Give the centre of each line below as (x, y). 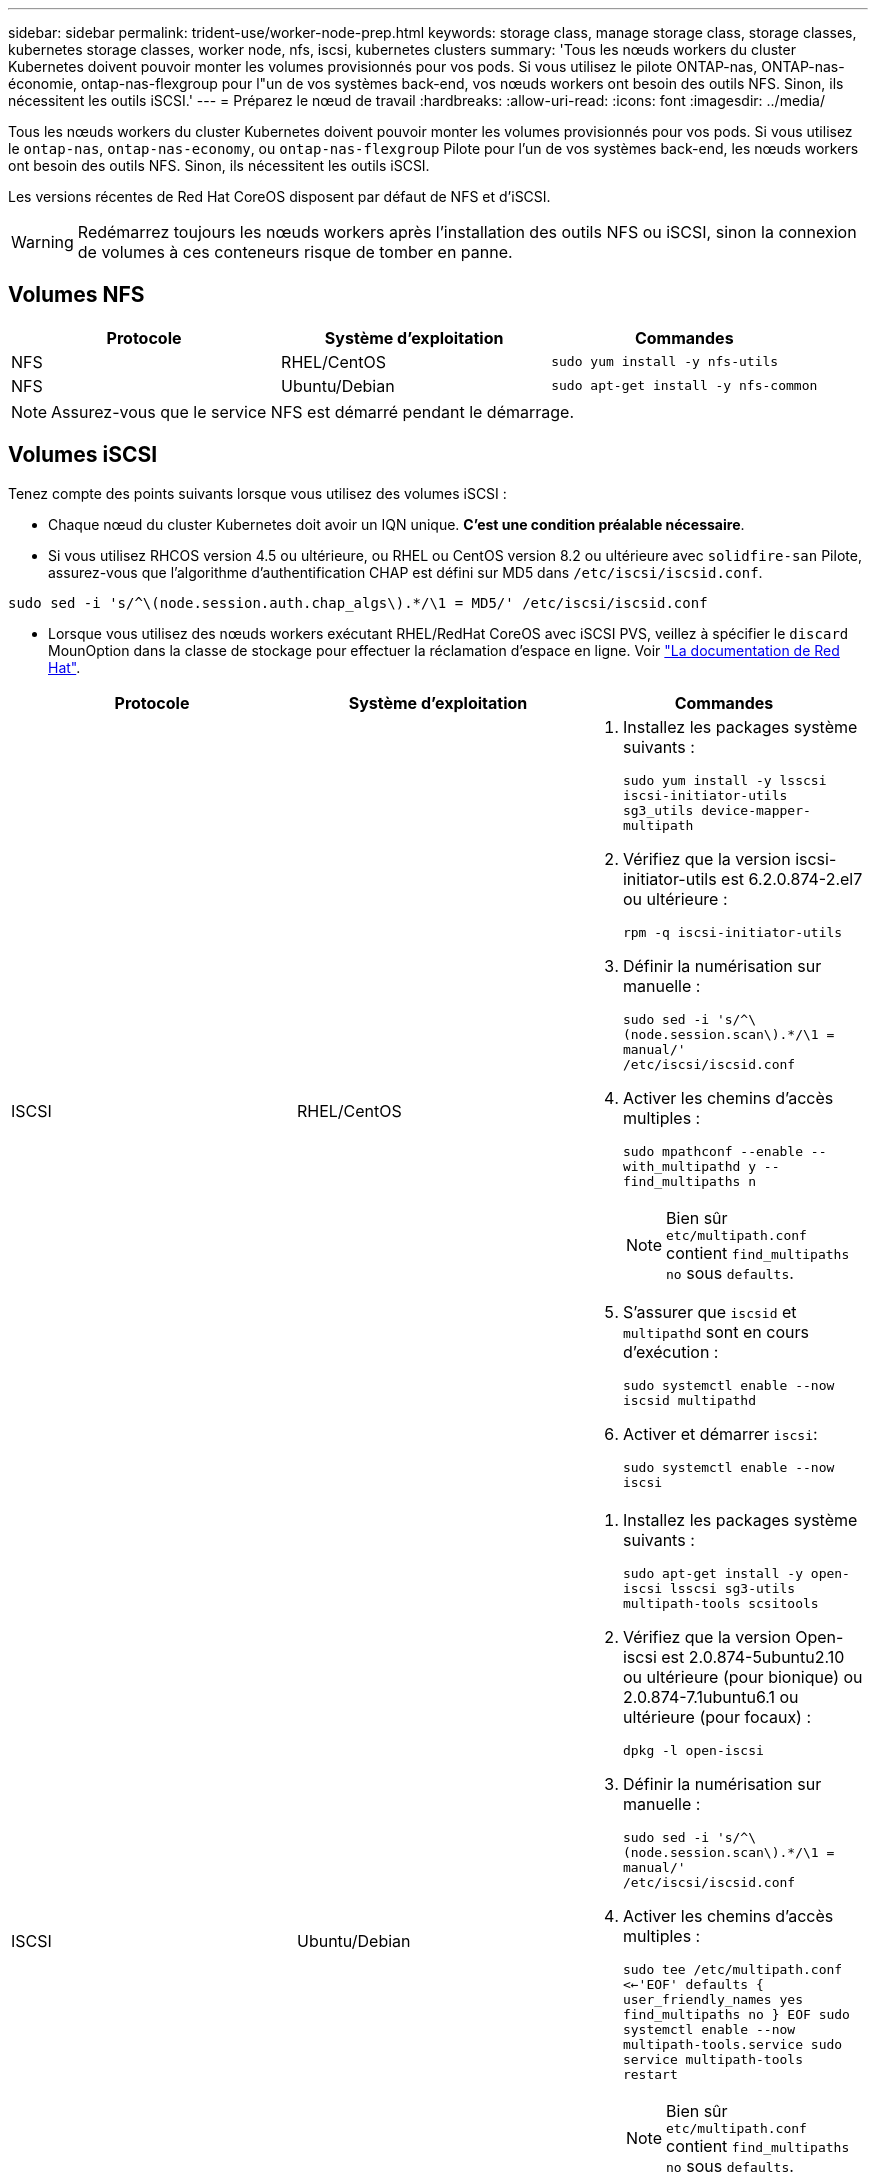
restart (650, 2074)
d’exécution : (670, 1351)
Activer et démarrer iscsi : (720, 1433)
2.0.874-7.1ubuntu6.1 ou (710, 1696)
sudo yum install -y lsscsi (724, 780)
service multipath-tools (712, 2059)
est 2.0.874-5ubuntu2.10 (753, 1656)
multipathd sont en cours (715, 1331)
